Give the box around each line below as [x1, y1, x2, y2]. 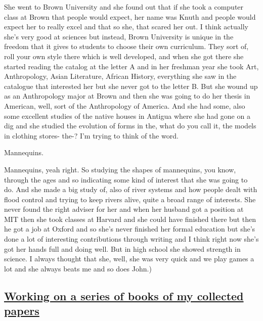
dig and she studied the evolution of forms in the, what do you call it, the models [4, 120, 256, 131]
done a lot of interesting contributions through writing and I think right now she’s [4, 234, 259, 244]
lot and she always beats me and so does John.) [4, 263, 152, 273]
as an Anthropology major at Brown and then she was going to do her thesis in [4, 90, 250, 101]
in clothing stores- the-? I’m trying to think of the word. [4, 130, 179, 141]
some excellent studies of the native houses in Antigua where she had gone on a [4, 110, 250, 121]
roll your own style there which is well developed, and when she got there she [4, 51, 244, 61]
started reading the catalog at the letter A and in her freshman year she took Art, [4, 61, 259, 71]
